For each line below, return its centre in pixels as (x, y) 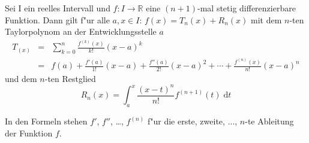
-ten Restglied (70, 78)
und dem (21, 78)
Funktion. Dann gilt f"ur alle (57, 19)
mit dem (266, 19)
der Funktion (29, 133)
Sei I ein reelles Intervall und (58, 8)
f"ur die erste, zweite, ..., (192, 121)
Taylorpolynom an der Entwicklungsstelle (81, 31)
